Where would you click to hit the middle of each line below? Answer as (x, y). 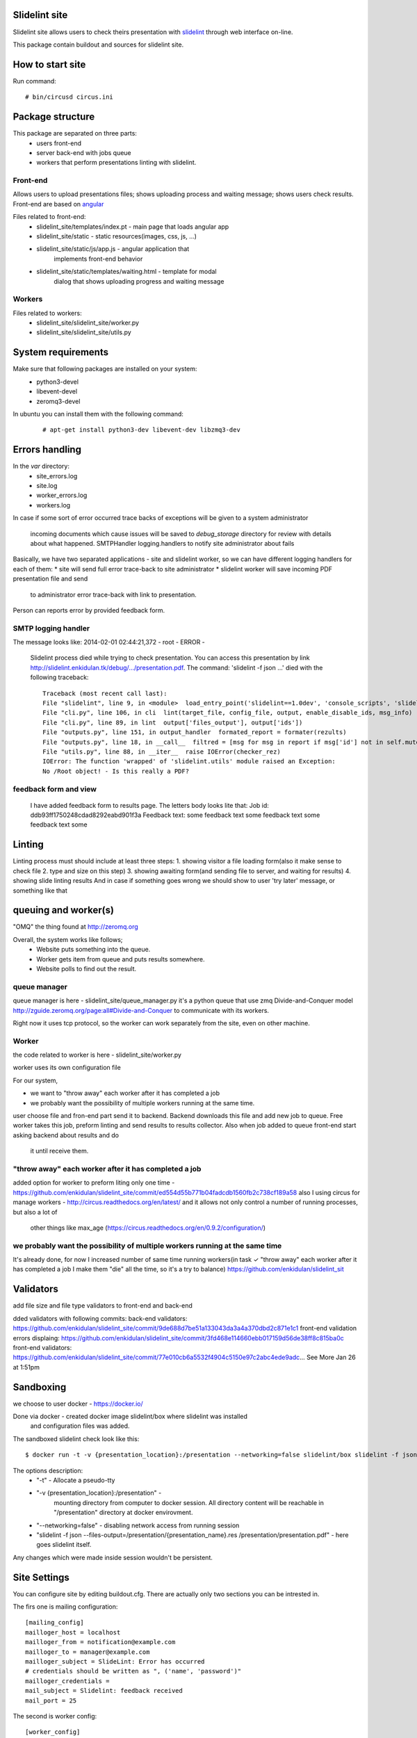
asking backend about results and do (66, 1135)
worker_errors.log (62, 495)
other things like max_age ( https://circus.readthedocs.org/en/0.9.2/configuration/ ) (148, 1228)
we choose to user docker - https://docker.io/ (78, 1404)
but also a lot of (35, 1212)
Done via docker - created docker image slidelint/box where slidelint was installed (130, 1416)
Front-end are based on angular (58, 204)
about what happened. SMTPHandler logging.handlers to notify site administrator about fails (162, 543)
